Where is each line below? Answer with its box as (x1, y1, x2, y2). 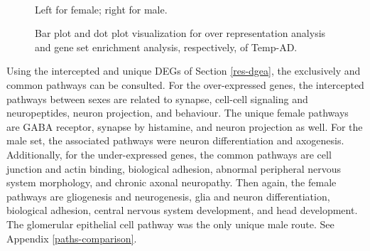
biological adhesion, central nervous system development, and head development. (6, 203, 358, 218)
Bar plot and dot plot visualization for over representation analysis (35, 26, 326, 41)
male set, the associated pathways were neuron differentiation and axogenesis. (6, 133, 344, 148)
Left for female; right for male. (35, 1, 168, 16)
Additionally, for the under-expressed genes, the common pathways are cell (6, 146, 332, 161)
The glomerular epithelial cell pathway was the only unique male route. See (6, 216, 334, 231)
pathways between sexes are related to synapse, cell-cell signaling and (6, 91, 308, 106)
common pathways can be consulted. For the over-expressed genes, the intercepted (6, 77, 364, 92)
